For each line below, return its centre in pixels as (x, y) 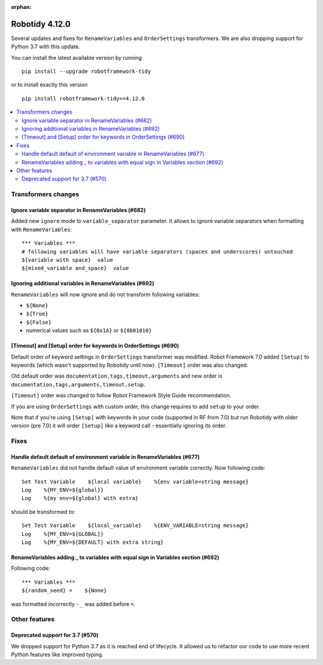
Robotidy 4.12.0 (41, 24)
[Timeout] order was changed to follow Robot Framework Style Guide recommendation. (121, 396)
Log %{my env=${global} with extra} (80, 498)
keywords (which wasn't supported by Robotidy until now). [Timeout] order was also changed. (129, 365)
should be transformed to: (43, 511)
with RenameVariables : (42, 229)
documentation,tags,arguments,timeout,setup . (78, 384)
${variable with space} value (68, 260)
